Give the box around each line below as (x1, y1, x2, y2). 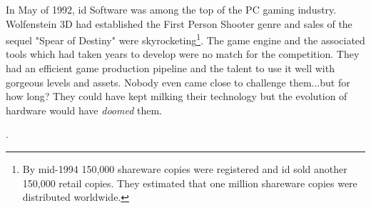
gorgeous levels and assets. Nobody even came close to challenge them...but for (6, 74, 350, 89)
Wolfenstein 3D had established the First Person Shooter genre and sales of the (6, 16, 352, 31)
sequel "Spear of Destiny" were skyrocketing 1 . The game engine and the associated (6, 31, 365, 47)
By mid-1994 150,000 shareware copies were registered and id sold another (22, 162, 347, 176)
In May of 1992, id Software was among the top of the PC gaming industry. (6, 2, 337, 16)
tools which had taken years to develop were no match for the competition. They (6, 46, 360, 61)
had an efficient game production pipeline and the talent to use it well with (6, 61, 335, 76)
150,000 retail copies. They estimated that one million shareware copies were (22, 175, 357, 190)
